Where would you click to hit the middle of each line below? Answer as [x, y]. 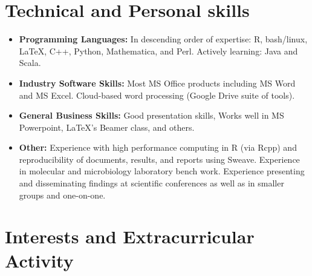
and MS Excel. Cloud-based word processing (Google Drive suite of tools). [157, 95]
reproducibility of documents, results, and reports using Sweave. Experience [159, 159]
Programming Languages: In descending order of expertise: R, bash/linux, [163, 39]
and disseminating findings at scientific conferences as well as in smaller [151, 183]
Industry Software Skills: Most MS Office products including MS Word [157, 83]
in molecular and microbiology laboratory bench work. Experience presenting [162, 171]
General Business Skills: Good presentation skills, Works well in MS [151, 115]
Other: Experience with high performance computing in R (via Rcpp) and [158, 147]
